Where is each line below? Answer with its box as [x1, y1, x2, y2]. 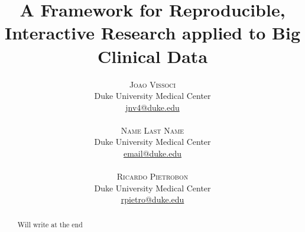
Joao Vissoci [129, 78, 176, 90]
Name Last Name [121, 124, 184, 136]
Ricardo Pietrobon [116, 170, 189, 183]
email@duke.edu [123, 147, 181, 160]
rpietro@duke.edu [121, 193, 184, 206]
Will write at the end [17, 219, 83, 229]
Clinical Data [97, 44, 208, 68]
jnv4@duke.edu [125, 101, 180, 113]
